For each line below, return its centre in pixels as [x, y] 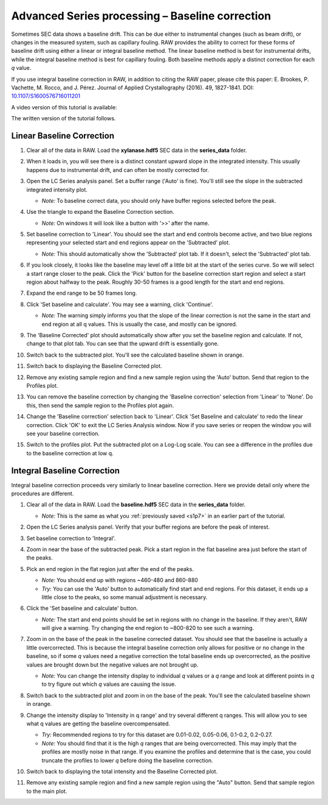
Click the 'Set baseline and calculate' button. [82, 608]
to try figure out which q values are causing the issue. [109, 684]
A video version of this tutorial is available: [64, 107]
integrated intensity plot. [57, 190]
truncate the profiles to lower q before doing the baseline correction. [127, 760]
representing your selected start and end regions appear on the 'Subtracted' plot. [128, 242]
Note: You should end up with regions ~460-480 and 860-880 [120, 580]
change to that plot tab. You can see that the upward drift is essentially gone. [123, 344]
